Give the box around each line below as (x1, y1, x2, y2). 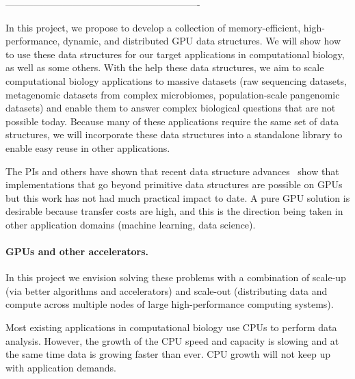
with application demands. (5, 360, 116, 374)
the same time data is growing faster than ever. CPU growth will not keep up (5, 347, 330, 361)
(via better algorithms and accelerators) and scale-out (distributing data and (5, 283, 328, 298)
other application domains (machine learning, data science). (5, 217, 256, 231)
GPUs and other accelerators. (5, 244, 149, 259)
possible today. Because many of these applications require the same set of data (5, 114, 339, 128)
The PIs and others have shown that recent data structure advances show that (5, 164, 339, 178)
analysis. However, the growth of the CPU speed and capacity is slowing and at (5, 333, 339, 348)
